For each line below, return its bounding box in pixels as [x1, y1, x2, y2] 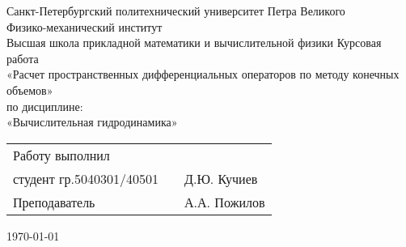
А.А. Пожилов [184, 192, 265, 211]
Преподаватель [13, 192, 95, 211]
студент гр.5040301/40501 [13, 168, 159, 188]
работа [6, 49, 39, 66]
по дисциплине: [6, 97, 83, 114]
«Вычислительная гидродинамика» [6, 113, 178, 130]
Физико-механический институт [6, 18, 163, 35]
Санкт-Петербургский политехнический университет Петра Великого [6, 2, 345, 19]
